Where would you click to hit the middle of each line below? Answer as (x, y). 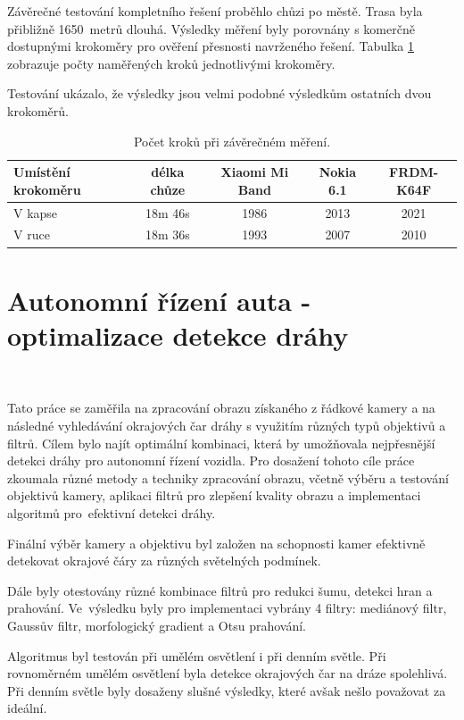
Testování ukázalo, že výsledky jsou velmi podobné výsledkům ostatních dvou (220, 93)
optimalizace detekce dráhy (178, 335)
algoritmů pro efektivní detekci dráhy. (112, 513)
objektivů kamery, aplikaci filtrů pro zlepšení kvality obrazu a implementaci (214, 495)
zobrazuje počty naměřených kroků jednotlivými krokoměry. (171, 63)
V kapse (36, 212)
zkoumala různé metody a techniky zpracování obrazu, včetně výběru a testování (228, 477)
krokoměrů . (38, 110)
